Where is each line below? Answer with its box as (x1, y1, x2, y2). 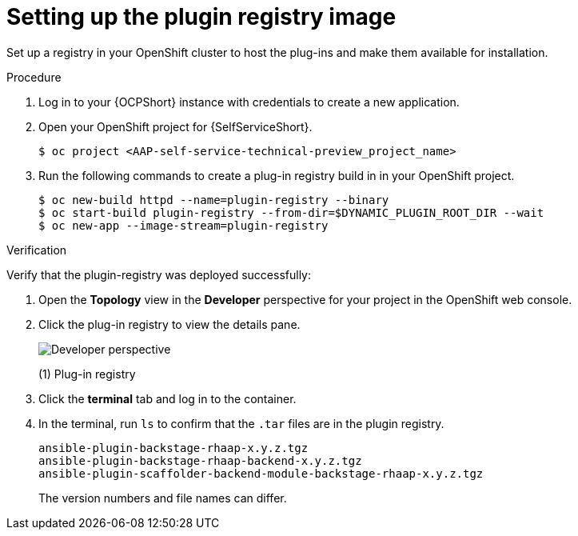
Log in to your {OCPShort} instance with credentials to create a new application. (38, 94, 460, 109)
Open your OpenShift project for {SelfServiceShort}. (38, 119, 313, 134)
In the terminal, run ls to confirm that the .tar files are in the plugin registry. (38, 416, 444, 430)
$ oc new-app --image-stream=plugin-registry (38, 218, 329, 232)
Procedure (6, 70, 62, 84)
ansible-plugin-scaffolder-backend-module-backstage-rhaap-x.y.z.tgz (38, 466, 484, 480)
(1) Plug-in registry (38, 366, 136, 381)
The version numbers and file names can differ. (38, 490, 287, 505)
